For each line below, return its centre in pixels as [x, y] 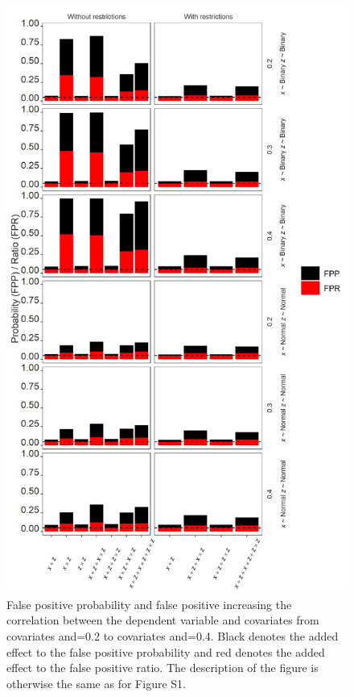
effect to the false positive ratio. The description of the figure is [163, 668]
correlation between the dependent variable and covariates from [163, 620]
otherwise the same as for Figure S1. [96, 683]
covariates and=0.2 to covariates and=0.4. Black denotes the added [173, 636]
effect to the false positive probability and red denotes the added [166, 651]
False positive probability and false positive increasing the [149, 604]
